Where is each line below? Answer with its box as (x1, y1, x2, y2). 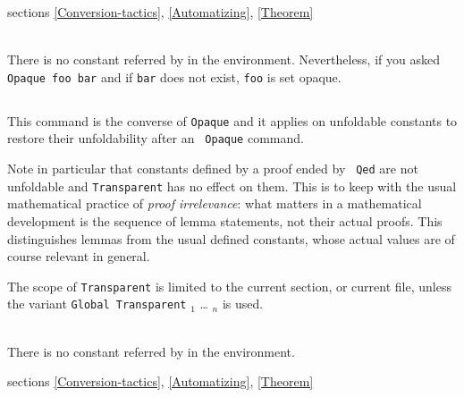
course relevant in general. (7, 247, 150, 266)
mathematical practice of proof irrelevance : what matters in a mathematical (7, 194, 422, 213)
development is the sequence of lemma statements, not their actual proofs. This (7, 212, 443, 231)
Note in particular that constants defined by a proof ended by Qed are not (7, 159, 418, 178)
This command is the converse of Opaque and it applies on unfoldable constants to (7, 111, 458, 130)
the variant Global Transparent (7, 294, 187, 313)
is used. (222, 294, 264, 313)
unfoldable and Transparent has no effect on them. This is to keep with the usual (7, 176, 457, 195)
